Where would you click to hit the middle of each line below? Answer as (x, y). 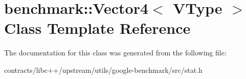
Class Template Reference (97, 28)
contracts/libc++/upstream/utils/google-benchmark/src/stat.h (103, 70)
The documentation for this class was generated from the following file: (115, 53)
